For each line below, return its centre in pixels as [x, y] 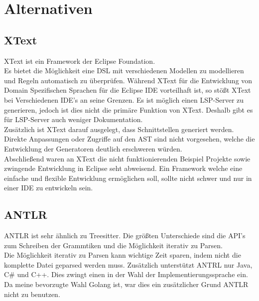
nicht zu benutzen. [32, 294]
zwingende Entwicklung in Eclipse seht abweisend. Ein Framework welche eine [123, 168]
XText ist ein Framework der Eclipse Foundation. [80, 61]
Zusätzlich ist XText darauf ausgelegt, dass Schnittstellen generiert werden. [119, 129]
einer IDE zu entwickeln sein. [49, 188]
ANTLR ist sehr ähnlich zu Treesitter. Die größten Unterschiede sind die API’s [125, 235]
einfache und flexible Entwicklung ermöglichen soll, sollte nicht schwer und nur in [128, 178]
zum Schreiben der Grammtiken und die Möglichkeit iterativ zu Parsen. [113, 245]
